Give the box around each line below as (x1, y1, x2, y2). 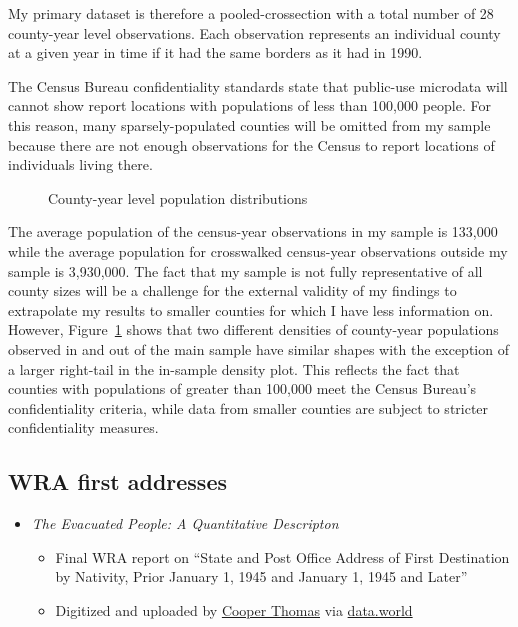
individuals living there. (8, 154, 153, 175)
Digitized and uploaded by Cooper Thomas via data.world (55, 599, 413, 620)
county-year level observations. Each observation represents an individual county (8, 22, 501, 43)
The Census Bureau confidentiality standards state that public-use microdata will (8, 75, 508, 96)
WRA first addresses (8, 466, 227, 497)
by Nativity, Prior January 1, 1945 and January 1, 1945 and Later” (55, 566, 468, 587)
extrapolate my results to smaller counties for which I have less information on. (8, 299, 494, 320)
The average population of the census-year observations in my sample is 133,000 (8, 221, 498, 242)
